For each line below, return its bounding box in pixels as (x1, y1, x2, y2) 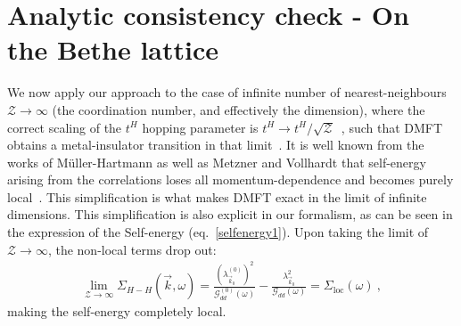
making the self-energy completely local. (7, 302, 226, 321)
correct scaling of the (7, 118, 122, 136)
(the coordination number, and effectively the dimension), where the (52, 100, 425, 118)
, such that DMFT (341, 118, 443, 136)
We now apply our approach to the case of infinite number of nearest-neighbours (7, 83, 447, 102)
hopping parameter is (142, 118, 259, 136)
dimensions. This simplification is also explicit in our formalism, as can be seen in (7, 205, 453, 224)
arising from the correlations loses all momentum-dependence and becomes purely (7, 170, 454, 189)
